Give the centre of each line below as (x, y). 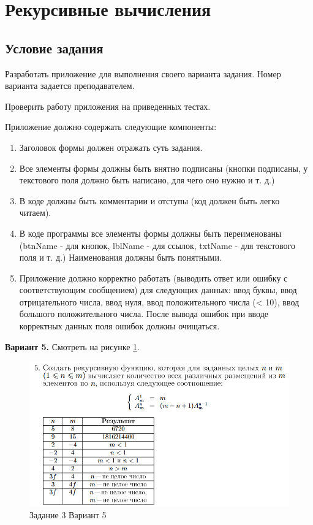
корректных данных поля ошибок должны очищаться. (119, 326)
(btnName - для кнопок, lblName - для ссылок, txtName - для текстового (157, 245)
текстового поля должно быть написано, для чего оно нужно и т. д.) (147, 180)
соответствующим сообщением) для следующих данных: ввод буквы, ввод (158, 290)
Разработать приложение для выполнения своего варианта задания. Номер (143, 73)
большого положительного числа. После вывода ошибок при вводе (144, 314)
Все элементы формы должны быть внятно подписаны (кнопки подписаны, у (164, 168)
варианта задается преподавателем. (70, 86)
